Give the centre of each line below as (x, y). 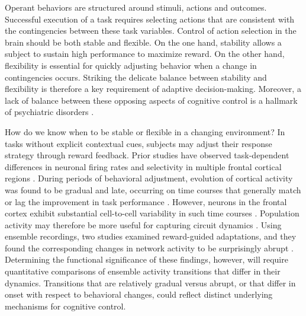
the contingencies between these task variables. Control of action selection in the (151, 31)
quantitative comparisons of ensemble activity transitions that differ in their (143, 271)
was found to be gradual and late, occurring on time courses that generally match (153, 189)
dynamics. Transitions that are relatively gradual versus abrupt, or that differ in (150, 283)
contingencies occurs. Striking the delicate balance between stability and (136, 77)
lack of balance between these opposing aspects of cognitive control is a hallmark (151, 100)
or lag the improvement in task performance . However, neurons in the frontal (146, 201)
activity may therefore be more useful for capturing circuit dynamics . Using (143, 224)
